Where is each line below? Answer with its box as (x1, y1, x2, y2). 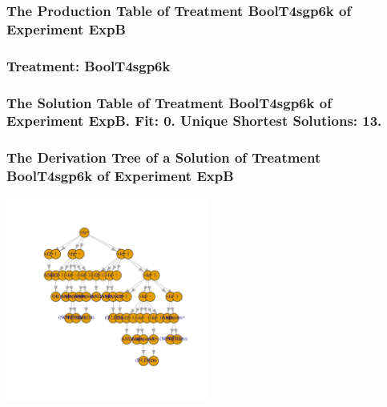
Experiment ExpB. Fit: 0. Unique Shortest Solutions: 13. (6, 111, 382, 131)
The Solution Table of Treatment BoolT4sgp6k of (6, 92, 332, 112)
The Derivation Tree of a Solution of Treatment (6, 147, 321, 167)
